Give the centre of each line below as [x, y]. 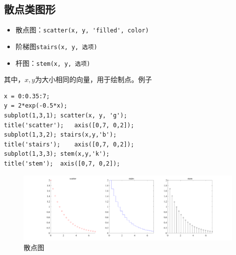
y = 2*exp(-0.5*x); [36, 106]
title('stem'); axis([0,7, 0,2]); [62, 163]
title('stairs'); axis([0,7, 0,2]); [69, 144]
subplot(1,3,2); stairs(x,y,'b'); [60, 135]
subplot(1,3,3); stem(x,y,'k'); [57, 154]
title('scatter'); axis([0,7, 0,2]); [69, 125]
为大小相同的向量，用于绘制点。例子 [94, 79]
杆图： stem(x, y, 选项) [53, 63]
